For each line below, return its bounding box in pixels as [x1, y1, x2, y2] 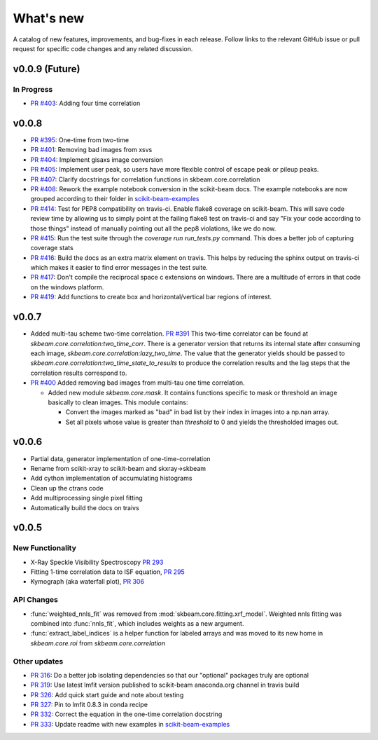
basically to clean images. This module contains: [48, 398, 188, 406]
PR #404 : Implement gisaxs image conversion [30, 155, 164, 164]
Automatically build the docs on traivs [30, 503, 139, 512]
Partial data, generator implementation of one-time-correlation [30, 454, 211, 463]
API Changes [13, 595, 59, 605]
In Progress [13, 84, 53, 94]
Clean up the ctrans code [30, 484, 104, 492]
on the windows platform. [30, 282, 104, 291]
